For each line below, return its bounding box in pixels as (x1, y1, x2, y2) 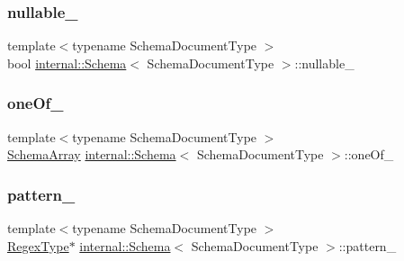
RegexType (7, 236, 69, 255)
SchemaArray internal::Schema (7, 145, 176, 164)
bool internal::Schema (7, 53, 127, 72)
